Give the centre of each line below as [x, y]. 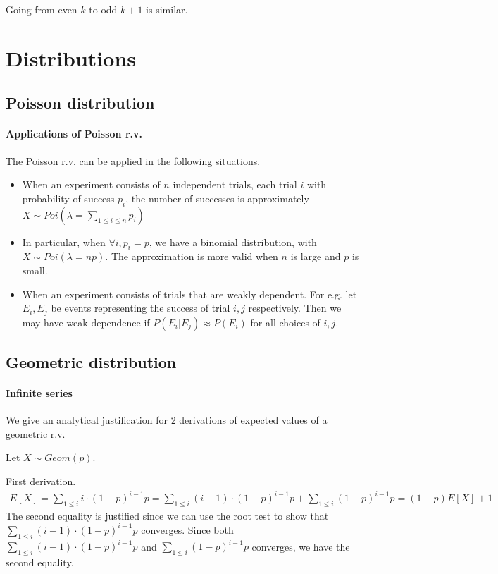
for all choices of [285, 322]
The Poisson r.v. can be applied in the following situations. [133, 160]
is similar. [167, 9]
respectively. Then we [295, 308]
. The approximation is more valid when [192, 256]
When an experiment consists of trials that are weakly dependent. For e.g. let [189, 294]
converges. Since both [187, 529]
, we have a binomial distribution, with [233, 242]
